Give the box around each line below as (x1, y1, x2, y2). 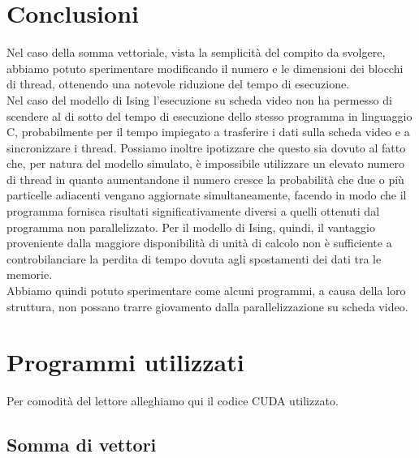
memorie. (6, 266, 53, 283)
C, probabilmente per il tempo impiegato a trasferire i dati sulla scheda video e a (6, 123, 410, 140)
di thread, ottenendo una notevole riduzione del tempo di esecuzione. (6, 75, 350, 92)
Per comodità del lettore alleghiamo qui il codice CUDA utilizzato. (6, 392, 339, 409)
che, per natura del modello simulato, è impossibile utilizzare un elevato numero (6, 155, 404, 172)
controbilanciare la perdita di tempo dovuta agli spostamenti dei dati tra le (6, 250, 382, 267)
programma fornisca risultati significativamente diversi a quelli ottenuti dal (6, 203, 380, 220)
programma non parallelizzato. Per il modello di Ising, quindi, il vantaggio (6, 218, 375, 235)
